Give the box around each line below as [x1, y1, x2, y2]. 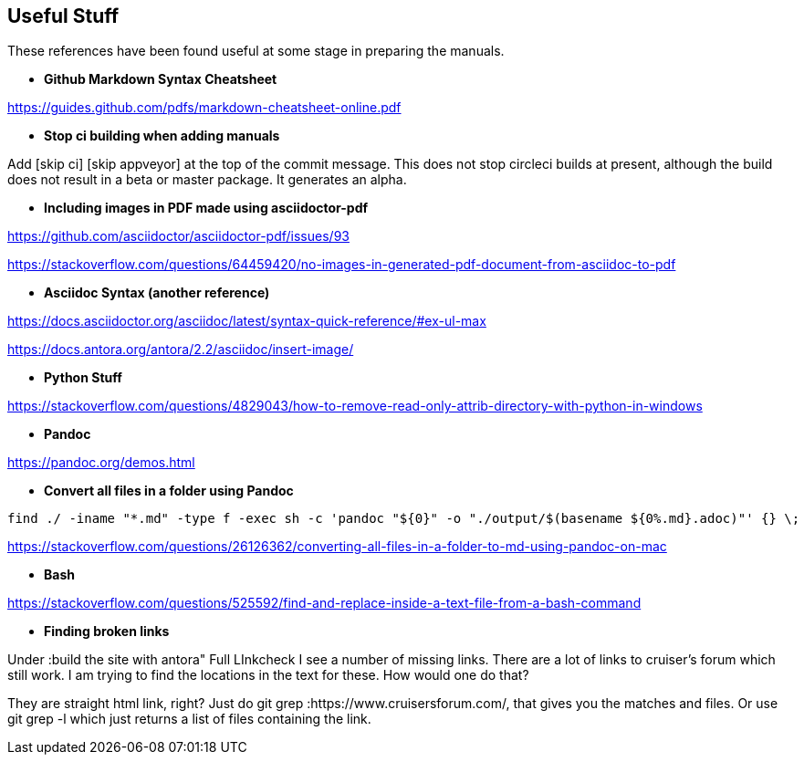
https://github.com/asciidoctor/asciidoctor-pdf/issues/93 [7, 228, 350, 245]
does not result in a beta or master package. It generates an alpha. [7, 172, 407, 188]
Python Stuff [44, 370, 122, 386]
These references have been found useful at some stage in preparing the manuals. [7, 43, 505, 59]
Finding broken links [44, 623, 170, 640]
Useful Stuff [7, 5, 120, 27]
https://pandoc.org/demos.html [7, 454, 195, 471]
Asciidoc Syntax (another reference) [44, 285, 270, 301]
